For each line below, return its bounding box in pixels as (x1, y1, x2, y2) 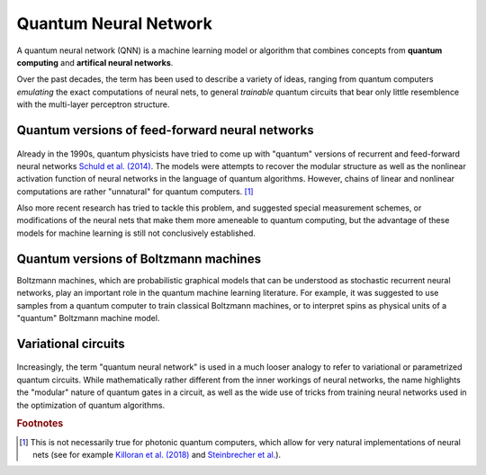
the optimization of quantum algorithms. (16, 399, 166, 410)
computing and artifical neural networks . (16, 57, 174, 67)
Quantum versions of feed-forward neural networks (16, 122, 314, 138)
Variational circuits (16, 336, 125, 351)
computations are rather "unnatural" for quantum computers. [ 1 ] (16, 185, 254, 197)
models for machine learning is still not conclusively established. (16, 228, 256, 238)
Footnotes (16, 417, 64, 430)
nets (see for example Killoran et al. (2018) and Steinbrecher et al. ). (32, 449, 282, 460)
